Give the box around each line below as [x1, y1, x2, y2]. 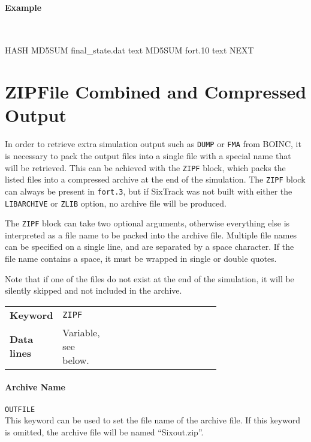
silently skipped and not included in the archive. [5, 284, 182, 297]
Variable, [62, 325, 100, 339]
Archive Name [5, 381, 65, 393]
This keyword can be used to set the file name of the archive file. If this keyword [5, 414, 301, 426]
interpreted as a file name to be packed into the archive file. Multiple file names [5, 228, 297, 241]
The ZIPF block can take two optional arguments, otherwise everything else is [5, 217, 290, 229]
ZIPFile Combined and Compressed [5, 79, 307, 104]
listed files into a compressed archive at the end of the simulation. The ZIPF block [5, 173, 306, 186]
